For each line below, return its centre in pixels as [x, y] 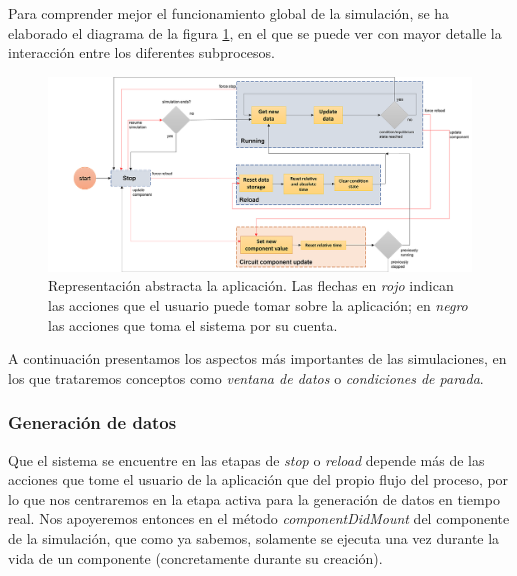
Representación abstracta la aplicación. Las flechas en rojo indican [251, 285]
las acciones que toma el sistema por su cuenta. [193, 324]
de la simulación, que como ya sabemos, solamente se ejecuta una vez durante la [254, 537]
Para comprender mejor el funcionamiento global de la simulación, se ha [229, 13]
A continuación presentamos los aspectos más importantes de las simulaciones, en [257, 358]
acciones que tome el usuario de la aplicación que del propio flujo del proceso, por [258, 479]
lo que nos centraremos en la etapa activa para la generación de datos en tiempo [254, 498]
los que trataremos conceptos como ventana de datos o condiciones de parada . [246, 377]
